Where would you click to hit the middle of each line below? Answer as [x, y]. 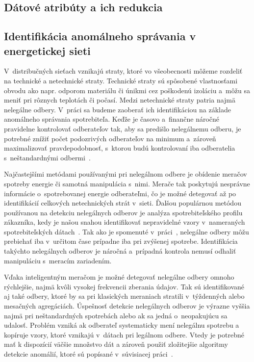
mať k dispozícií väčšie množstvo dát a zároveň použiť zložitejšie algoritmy [116, 344]
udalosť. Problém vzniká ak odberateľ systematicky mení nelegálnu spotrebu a [122, 325]
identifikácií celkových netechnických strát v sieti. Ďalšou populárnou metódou [123, 203]
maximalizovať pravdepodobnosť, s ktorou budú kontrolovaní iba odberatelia [120, 148]
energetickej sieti [47, 50]
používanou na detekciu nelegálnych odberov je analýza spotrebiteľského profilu [123, 212]
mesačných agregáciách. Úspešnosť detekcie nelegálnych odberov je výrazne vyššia [127, 306]
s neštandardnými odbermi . [47, 157]
